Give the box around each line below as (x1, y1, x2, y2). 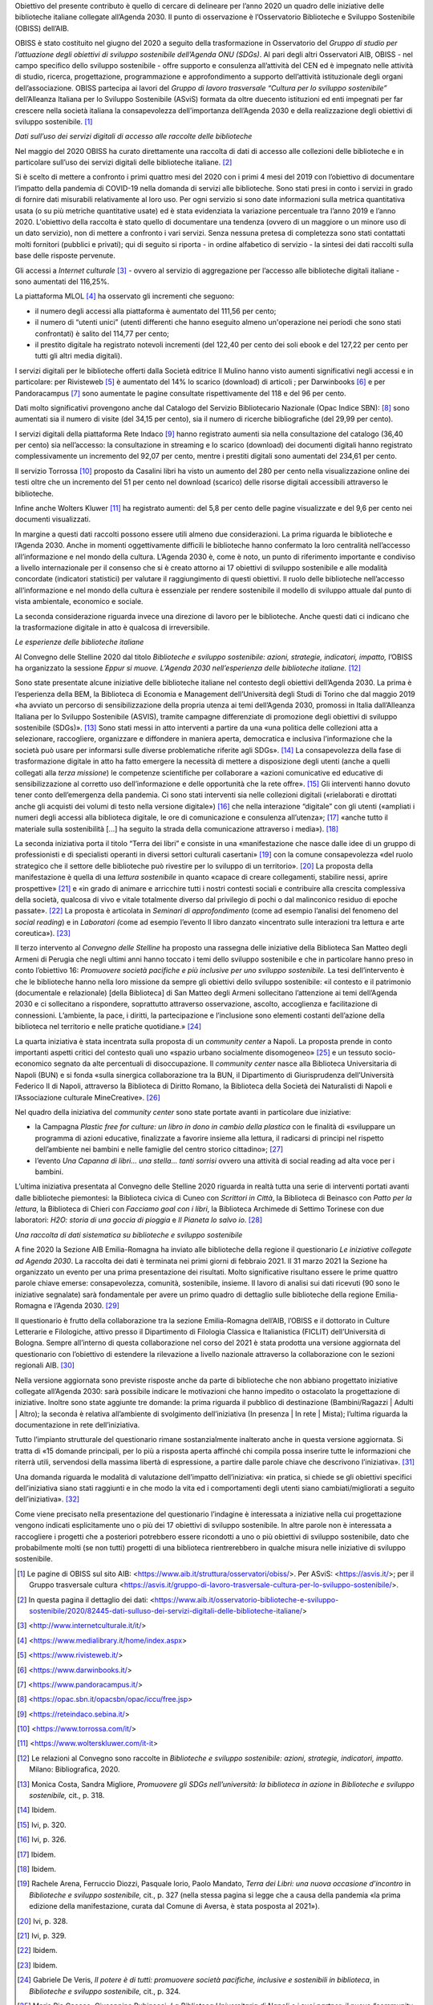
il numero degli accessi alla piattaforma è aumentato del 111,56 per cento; (34, 306, 277, 316)
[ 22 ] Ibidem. (17, 1946, 58, 1955)
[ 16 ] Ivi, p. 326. (17, 1835, 67, 1845)
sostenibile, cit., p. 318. (29, 1791, 105, 1800)
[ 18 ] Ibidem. (17, 1864, 56, 1873)
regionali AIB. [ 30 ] (14, 1360, 75, 1371)
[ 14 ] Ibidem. (17, 1805, 57, 1815)
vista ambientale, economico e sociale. (14, 597, 144, 606)
